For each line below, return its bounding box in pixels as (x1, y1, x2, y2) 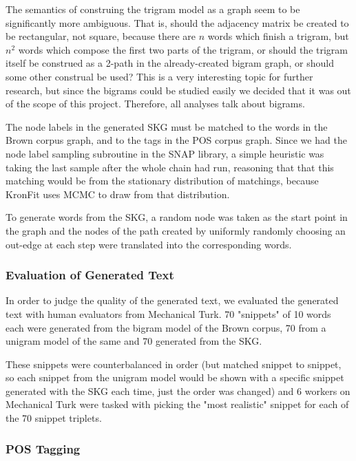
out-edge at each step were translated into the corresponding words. (6, 237, 292, 251)
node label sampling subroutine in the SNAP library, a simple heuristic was (6, 146, 324, 160)
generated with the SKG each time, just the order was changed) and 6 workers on (6, 383, 350, 398)
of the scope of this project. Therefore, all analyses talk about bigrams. (6, 96, 305, 111)
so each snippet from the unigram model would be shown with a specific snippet (6, 370, 344, 385)
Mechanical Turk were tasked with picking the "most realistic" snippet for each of (6, 397, 349, 411)
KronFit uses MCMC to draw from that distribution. (6, 186, 230, 201)
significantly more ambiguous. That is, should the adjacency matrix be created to (6, 15, 349, 30)
